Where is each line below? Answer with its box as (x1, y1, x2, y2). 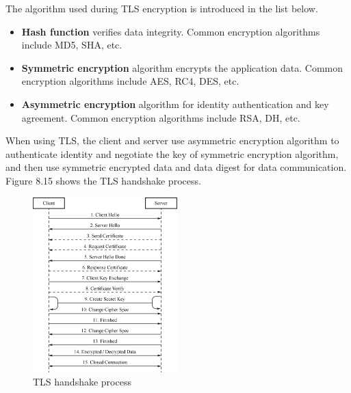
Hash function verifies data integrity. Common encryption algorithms (21, 24, 320, 38)
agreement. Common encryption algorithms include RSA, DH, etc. (21, 110, 300, 124)
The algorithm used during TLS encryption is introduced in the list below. (5, 1, 318, 15)
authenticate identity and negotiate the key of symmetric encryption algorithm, (5, 146, 339, 161)
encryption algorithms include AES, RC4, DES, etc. (21, 74, 239, 88)
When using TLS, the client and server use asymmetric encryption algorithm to (5, 133, 339, 148)
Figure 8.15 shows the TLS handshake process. (5, 173, 201, 187)
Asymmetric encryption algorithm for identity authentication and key (21, 96, 329, 111)
